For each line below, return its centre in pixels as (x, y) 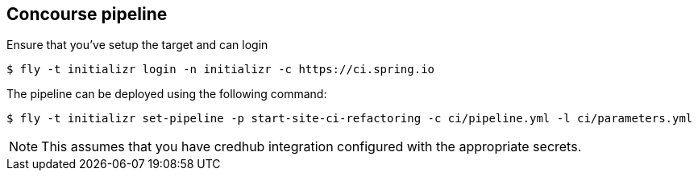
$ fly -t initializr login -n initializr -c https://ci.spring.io (221, 70)
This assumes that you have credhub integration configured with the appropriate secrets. (312, 147)
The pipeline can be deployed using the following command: (167, 94)
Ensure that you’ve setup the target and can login (137, 45)
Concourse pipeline (87, 14)
